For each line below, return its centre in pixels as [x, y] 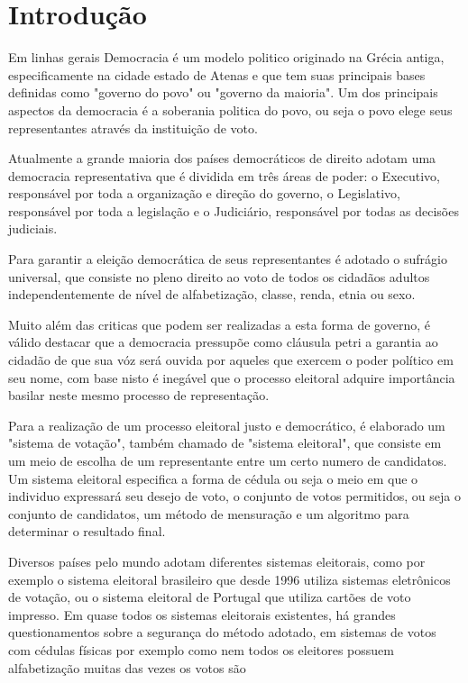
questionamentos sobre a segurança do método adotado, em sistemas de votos [222, 632]
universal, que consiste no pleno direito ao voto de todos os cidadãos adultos [219, 276]
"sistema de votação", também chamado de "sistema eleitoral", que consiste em [225, 443]
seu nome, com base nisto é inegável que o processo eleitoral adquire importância [232, 377]
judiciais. [33, 228]
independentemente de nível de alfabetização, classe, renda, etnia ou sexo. [212, 294]
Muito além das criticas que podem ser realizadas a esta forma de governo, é [219, 324]
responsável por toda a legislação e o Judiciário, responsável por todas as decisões [234, 210]
